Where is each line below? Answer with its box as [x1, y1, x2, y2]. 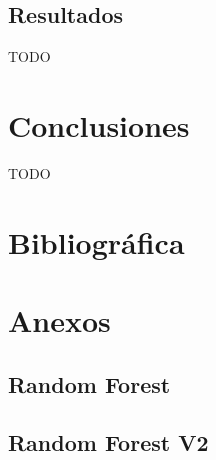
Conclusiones [8, 104, 190, 145]
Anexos [8, 300, 111, 341]
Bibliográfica [8, 221, 185, 262]
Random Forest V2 [8, 427, 209, 458]
